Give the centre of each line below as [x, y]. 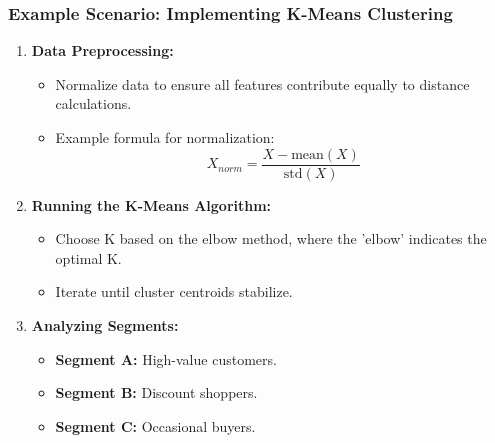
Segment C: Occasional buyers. [155, 425]
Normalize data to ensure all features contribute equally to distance [262, 83]
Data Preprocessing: [102, 50]
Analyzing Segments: [105, 325]
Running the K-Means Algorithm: [151, 204]
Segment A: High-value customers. [166, 358]
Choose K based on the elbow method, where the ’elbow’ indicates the [271, 238]
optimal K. [88, 257]
